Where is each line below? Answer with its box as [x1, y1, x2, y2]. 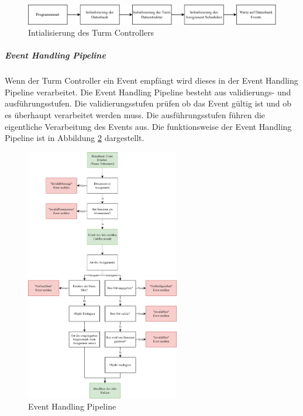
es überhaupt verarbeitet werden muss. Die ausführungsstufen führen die [5, 109, 266, 121]
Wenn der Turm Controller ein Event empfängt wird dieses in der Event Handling [5, 74, 298, 87]
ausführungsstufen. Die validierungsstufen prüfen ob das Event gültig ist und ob [5, 97, 291, 109]
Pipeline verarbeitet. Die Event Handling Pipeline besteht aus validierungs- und [5, 85, 291, 98]
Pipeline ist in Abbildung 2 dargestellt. [5, 132, 144, 144]
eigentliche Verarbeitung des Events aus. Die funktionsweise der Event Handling [5, 120, 292, 132]
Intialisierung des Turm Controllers [28, 26, 154, 39]
